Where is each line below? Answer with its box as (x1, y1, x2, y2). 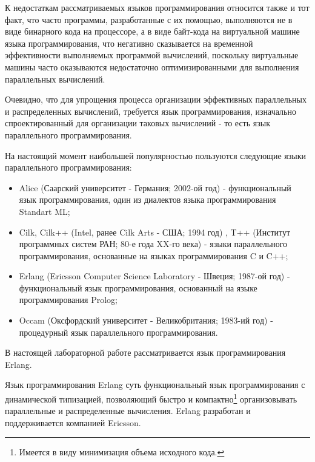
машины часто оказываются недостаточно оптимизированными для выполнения (5, 60, 299, 73)
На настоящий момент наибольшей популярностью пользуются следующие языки (5, 149, 306, 161)
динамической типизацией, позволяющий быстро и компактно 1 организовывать (5, 391, 297, 405)
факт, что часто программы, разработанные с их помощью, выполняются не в (5, 13, 293, 25)
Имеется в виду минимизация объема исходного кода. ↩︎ (19, 446, 225, 458)
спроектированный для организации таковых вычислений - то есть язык (5, 117, 270, 129)
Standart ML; (19, 205, 70, 217)
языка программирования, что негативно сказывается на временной (5, 36, 253, 49)
